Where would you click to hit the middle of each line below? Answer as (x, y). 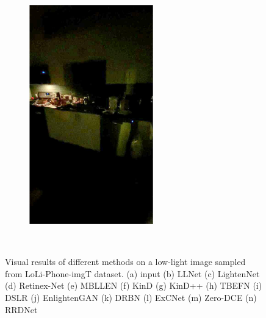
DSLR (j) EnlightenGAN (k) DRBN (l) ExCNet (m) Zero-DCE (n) (131, 297)
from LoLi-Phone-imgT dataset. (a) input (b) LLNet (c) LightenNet (132, 273)
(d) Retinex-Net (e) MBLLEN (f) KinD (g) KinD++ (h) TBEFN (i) (134, 285)
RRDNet (21, 309)
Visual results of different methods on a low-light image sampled (125, 262)
